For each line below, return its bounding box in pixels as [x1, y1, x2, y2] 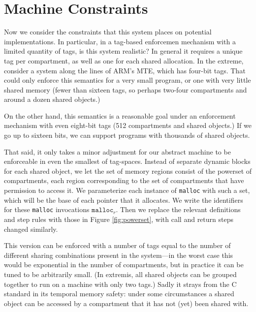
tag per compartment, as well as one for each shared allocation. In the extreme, [4, 55, 244, 65]
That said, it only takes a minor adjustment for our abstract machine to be [4, 146, 231, 156]
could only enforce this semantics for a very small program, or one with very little [4, 75, 251, 85]
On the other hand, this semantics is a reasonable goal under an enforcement [4, 110, 236, 121]
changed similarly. [4, 223, 58, 234]
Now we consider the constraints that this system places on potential [4, 27, 212, 37]
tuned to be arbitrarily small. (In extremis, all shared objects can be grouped [4, 269, 237, 279]
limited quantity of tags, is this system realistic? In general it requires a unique [4, 46, 243, 56]
